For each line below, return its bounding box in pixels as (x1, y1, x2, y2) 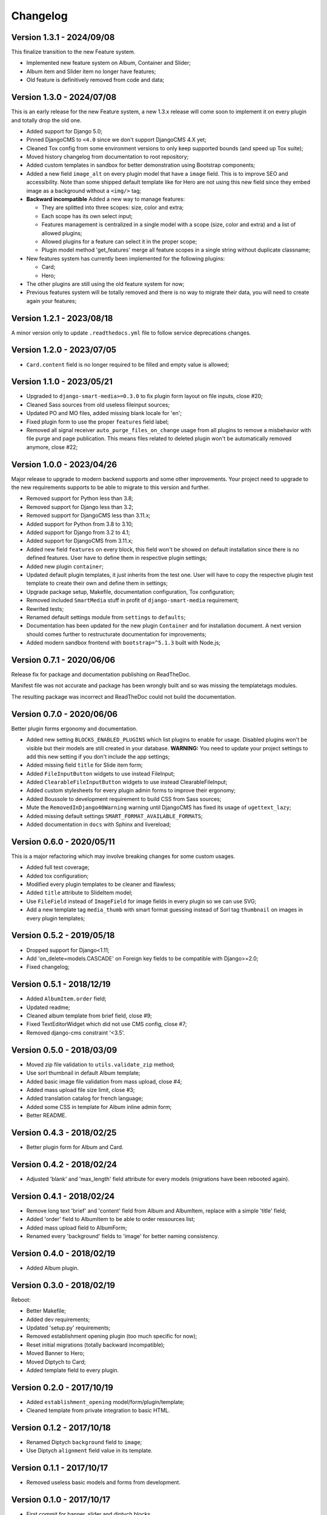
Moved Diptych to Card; (26, 1358, 86, 1365)
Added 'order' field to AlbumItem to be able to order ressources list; (26, 1216, 196, 1223)
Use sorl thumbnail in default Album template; (26, 1070, 140, 1077)
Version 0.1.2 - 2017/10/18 (11, 1423, 111, 1433)
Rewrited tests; (26, 605, 64, 612)
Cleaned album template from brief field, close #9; (26, 1012, 153, 1019)
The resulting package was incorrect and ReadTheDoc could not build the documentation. (11, 693, 236, 700)
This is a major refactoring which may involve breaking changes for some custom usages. (11, 852, 236, 860)
